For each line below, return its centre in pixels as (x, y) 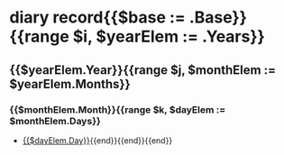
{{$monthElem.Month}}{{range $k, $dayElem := (118, 109)
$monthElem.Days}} (55, 121)
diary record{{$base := (98, 18)
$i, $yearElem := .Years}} (169, 36)
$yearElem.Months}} (70, 84)
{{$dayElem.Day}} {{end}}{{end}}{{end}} (97, 140)
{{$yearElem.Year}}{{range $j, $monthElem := (143, 70)
